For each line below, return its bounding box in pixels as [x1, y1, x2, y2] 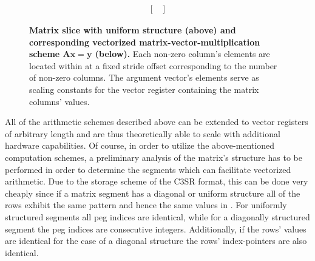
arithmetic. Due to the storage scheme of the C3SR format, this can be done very [5, 175, 308, 188]
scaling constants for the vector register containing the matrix [29, 83, 259, 95]
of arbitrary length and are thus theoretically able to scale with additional [5, 127, 280, 140]
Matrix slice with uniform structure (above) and [29, 24, 236, 36]
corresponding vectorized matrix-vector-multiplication [29, 35, 260, 48]
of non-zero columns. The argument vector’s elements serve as [29, 71, 259, 84]
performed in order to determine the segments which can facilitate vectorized [5, 163, 291, 175]
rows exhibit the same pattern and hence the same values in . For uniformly [5, 198, 287, 211]
